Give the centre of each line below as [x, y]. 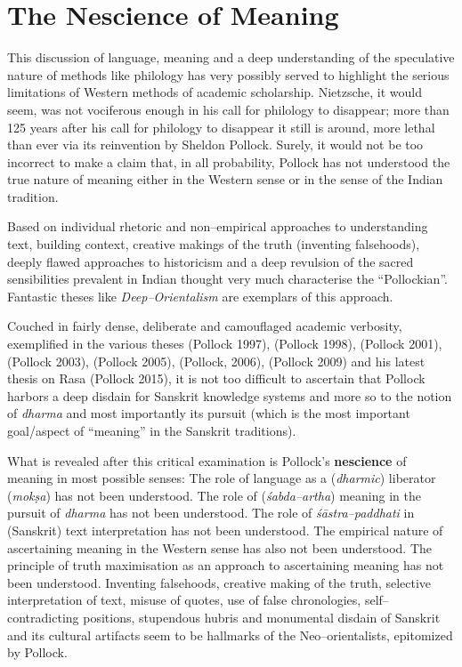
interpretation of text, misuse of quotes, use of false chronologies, [184, 600]
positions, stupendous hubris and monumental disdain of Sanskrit [262, 617]
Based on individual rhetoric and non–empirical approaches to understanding [218, 226]
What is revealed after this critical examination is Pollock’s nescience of [207, 460]
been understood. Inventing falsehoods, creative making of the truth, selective [219, 582]
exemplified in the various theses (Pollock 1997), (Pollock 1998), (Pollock [206, 344]
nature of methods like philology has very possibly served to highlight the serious [228, 74]
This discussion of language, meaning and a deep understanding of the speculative [231, 57]
